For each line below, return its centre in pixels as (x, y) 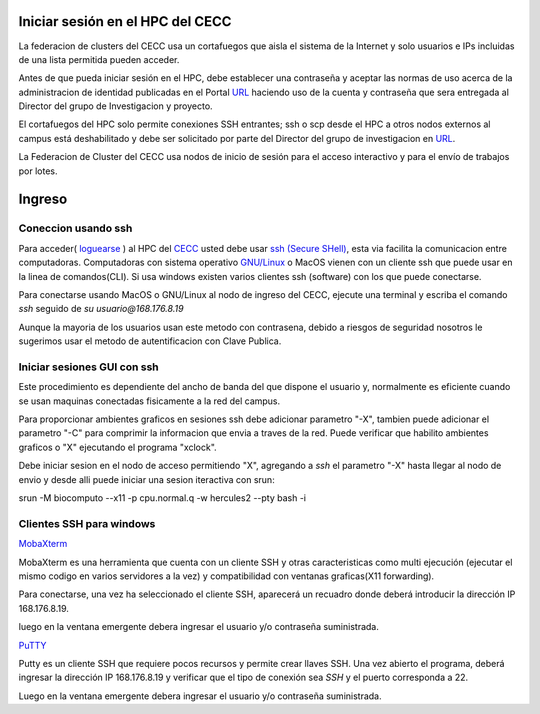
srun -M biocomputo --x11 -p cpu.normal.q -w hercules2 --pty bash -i (162, 498)
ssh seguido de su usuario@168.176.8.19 (101, 309)
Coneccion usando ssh (75, 228)
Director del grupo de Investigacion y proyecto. (116, 106)
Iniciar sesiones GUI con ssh (88, 367)
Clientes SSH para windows (87, 523)
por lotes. (38, 171)
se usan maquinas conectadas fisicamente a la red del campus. (149, 401)
